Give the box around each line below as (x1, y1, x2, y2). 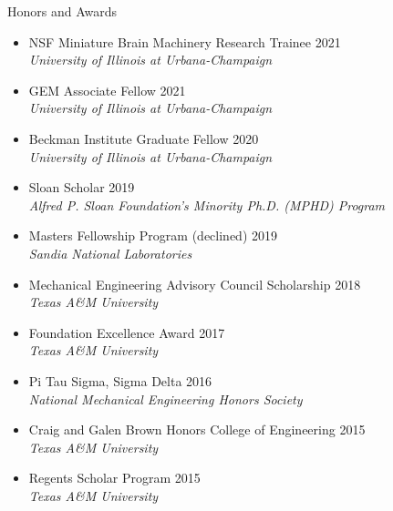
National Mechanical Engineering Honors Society (28, 389, 303, 408)
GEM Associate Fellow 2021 (28, 80, 186, 99)
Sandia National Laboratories (28, 243, 192, 262)
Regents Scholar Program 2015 (28, 468, 201, 487)
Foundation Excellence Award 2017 (28, 322, 225, 342)
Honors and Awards (7, 2, 118, 20)
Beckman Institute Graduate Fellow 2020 (28, 128, 259, 148)
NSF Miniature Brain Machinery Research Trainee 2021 (28, 32, 341, 51)
